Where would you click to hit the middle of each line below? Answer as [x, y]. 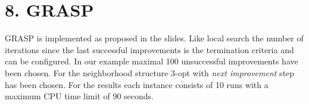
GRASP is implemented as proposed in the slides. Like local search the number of [154, 38]
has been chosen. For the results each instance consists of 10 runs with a [137, 84]
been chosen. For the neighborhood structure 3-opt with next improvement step [150, 72]
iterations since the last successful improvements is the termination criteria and [149, 49]
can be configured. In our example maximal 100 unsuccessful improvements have [152, 61]
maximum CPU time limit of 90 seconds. [79, 96]
